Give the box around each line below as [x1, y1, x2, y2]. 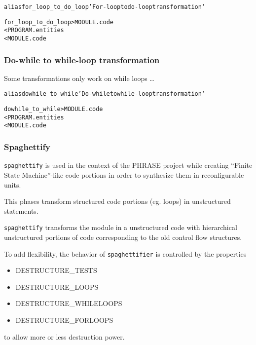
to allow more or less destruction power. [4, 331, 125, 342]
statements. [4, 205, 38, 216]
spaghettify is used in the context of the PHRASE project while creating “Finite [4, 160, 253, 170]
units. [4, 179, 21, 190]
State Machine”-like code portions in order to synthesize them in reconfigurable [4, 169, 244, 180]
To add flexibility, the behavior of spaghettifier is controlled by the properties [4, 248, 247, 259]
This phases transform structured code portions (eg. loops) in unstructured [4, 196, 231, 206]
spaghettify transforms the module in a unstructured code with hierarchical [4, 222, 237, 232]
